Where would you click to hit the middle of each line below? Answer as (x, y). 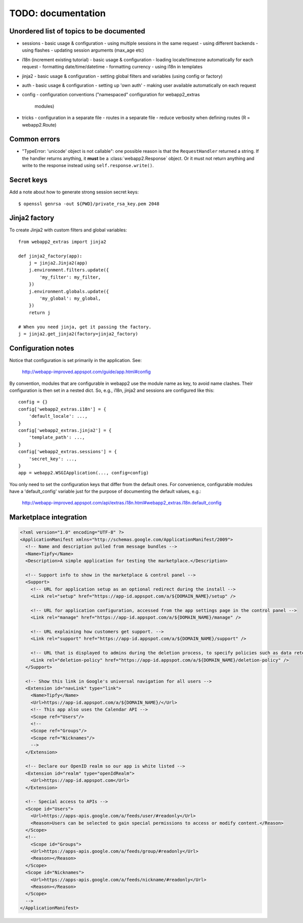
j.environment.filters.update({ (69, 270)
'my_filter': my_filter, (70, 277)
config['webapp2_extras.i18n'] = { (62, 409)
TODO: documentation (58, 13)
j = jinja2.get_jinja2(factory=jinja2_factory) (78, 334)
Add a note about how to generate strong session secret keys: (74, 192)
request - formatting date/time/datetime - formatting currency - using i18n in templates (112, 67)
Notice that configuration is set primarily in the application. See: (75, 360)
